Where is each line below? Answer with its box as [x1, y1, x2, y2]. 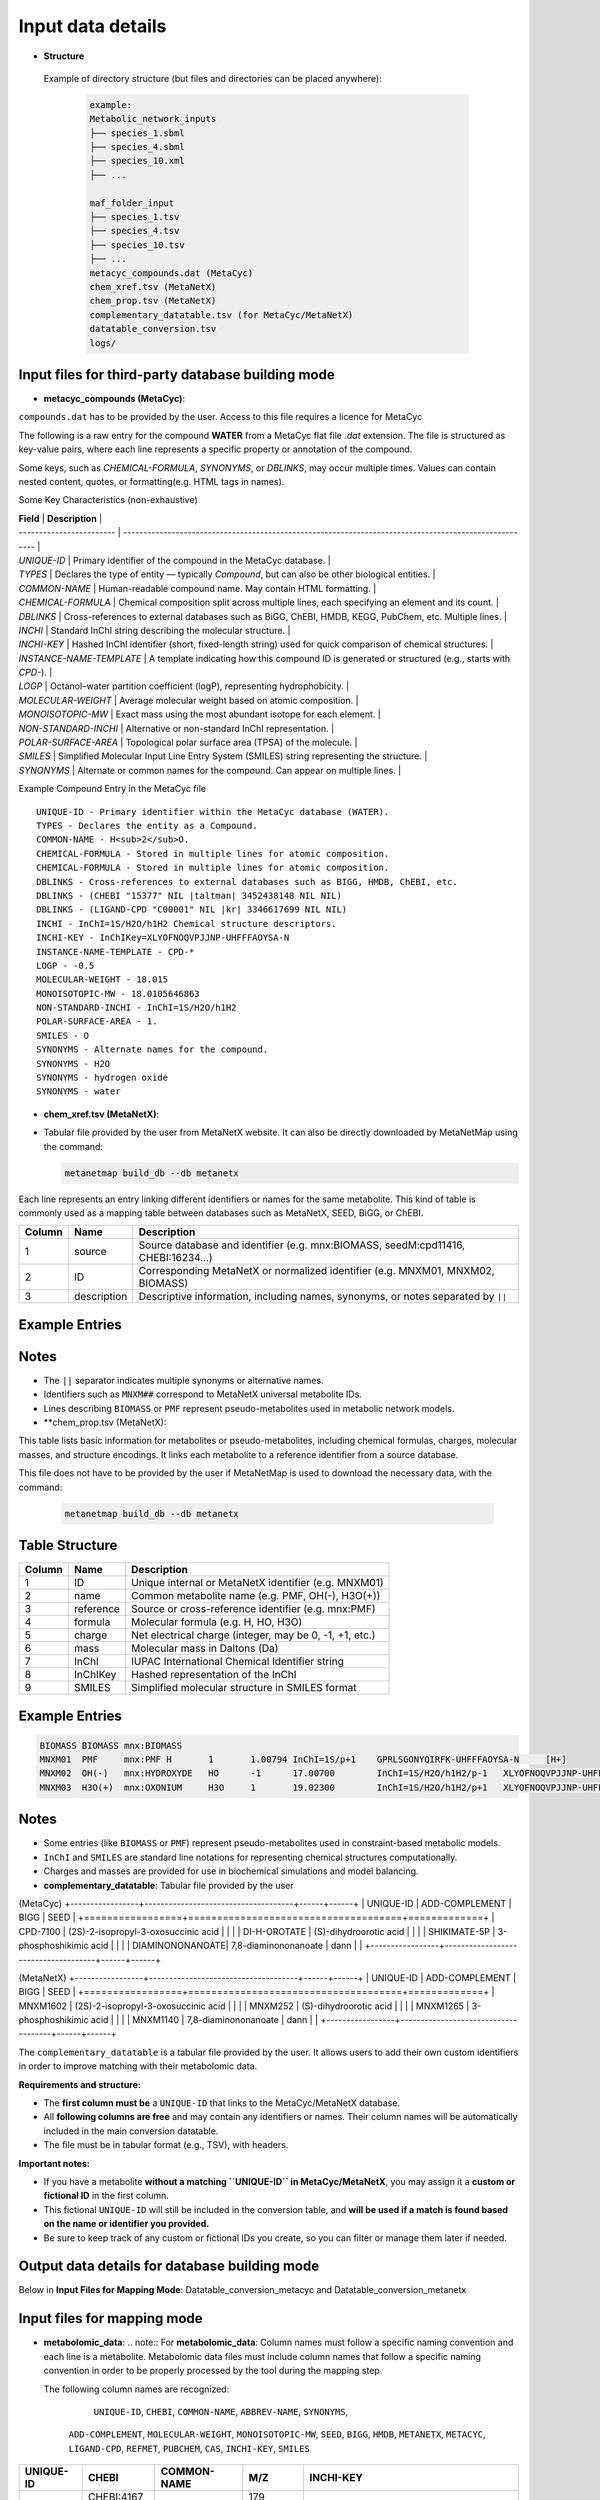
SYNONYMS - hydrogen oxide [36, 1072, 169, 1084]
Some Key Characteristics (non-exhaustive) [18, 494, 199, 506]
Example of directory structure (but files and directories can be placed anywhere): [43, 72, 382, 84]
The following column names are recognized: [43, 2383, 230, 2395]
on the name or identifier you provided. [43, 2218, 210, 2230]
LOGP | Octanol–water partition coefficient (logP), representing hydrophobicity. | [18, 680, 350, 692]
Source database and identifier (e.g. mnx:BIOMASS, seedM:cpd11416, [138, 1238, 465, 1252]
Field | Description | [18, 512, 103, 524]
